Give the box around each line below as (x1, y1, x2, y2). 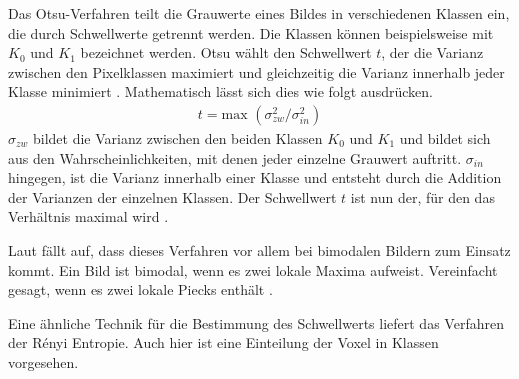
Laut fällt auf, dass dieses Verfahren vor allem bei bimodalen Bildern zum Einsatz (8, 239, 511, 260)
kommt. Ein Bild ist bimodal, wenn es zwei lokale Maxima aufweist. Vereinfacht (8, 259, 498, 280)
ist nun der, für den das (350, 186, 495, 207)
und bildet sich (399, 128, 491, 148)
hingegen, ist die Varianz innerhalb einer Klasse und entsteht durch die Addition (8, 167, 502, 188)
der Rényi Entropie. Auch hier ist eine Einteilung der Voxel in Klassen (8, 332, 439, 353)
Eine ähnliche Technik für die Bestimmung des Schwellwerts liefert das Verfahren (8, 312, 504, 333)
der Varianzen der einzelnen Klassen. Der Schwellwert (8, 186, 337, 207)
